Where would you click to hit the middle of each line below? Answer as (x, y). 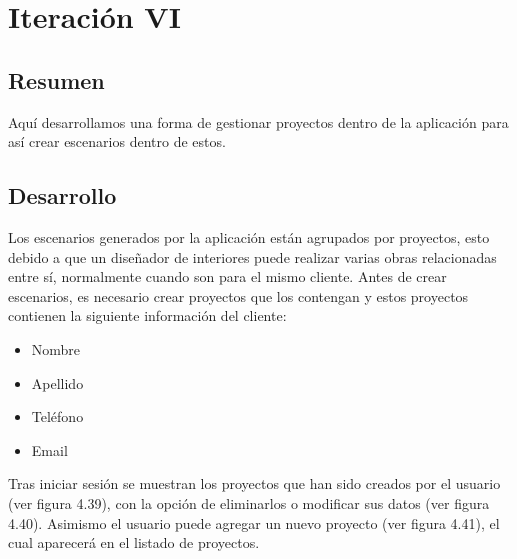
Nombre (56, 348)
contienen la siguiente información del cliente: (147, 315)
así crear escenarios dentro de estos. (117, 141)
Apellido (57, 382)
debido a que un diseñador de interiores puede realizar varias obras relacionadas (252, 256)
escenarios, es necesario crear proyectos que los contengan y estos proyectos (238, 295)
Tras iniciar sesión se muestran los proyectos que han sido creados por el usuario (254, 483)
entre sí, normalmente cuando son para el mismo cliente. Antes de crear (227, 276)
